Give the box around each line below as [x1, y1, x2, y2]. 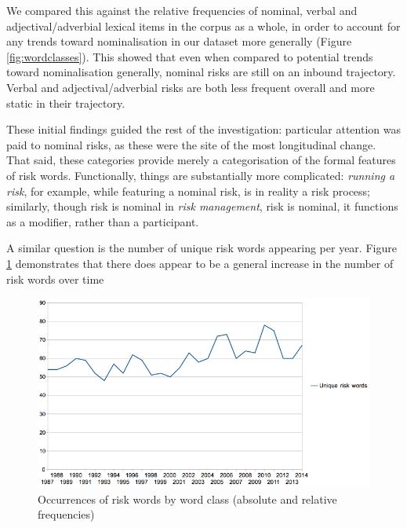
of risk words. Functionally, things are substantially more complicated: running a [6, 167, 395, 183]
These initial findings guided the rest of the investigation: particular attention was [6, 121, 401, 137]
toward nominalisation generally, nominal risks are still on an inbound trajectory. [6, 64, 396, 80]
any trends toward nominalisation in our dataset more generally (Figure [6, 33, 352, 49]
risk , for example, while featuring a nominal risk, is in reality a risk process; [6, 182, 371, 199]
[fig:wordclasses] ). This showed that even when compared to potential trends [6, 48, 373, 64]
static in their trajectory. [6, 94, 125, 111]
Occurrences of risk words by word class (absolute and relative [38, 490, 337, 507]
